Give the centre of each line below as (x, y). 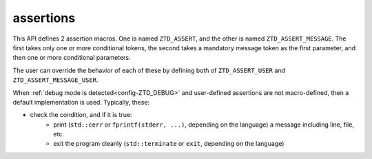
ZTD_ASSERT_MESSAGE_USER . (55, 80)
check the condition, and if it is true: (81, 115)
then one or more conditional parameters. (72, 58)
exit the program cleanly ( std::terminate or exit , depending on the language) (169, 144)
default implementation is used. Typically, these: (81, 102)
